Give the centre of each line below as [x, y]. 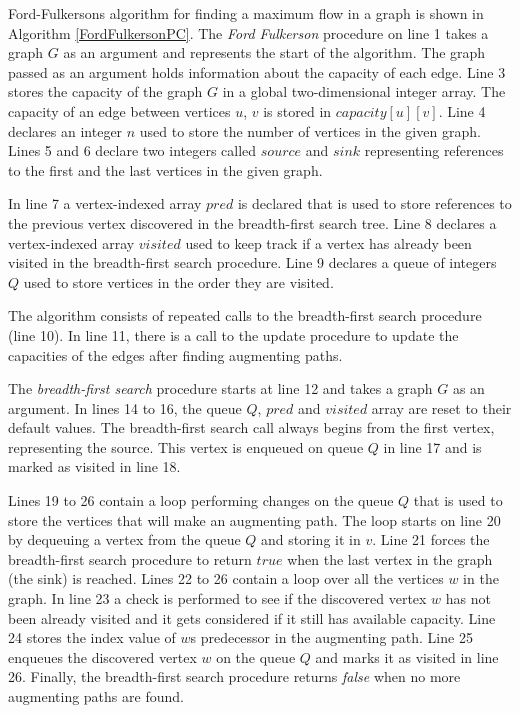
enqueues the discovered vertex [102, 656]
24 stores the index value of [92, 637]
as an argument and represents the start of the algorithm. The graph [274, 52]
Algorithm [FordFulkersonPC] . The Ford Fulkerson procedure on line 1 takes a [248, 32]
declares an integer [65, 130]
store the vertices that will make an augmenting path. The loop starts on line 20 [254, 519]
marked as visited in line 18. [94, 466]
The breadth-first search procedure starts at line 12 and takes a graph [220, 388]
